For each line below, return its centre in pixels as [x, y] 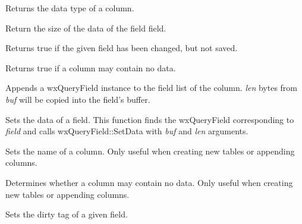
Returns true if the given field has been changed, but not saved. [122, 48]
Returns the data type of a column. [70, 8]
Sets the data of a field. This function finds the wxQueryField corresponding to [150, 119]
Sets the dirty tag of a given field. [67, 214]
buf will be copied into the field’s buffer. [78, 99]
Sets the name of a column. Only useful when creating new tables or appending [150, 151]
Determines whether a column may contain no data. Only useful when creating [149, 182]
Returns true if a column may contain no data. [91, 67]
